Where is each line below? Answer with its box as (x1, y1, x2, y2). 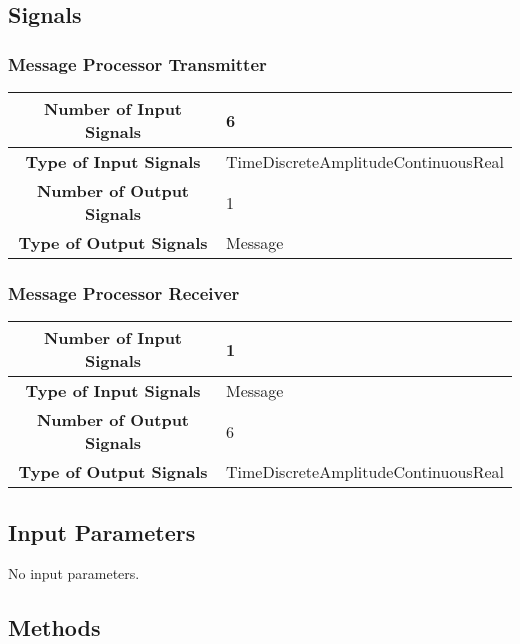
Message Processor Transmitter (8, 51, 267, 76)
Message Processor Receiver (8, 280, 240, 305)
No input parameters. (8, 563, 140, 584)
